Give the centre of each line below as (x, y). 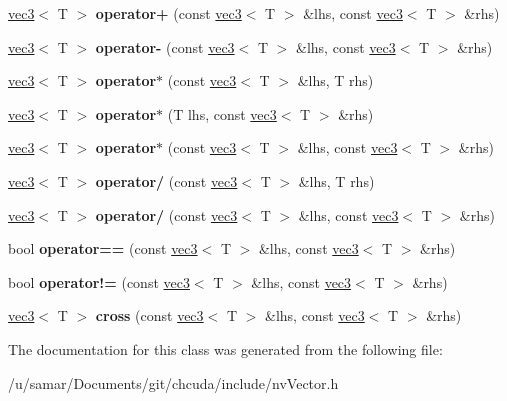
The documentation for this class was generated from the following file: (225, 348)
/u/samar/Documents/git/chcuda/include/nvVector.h (173, 382)
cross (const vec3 (149, 315)
